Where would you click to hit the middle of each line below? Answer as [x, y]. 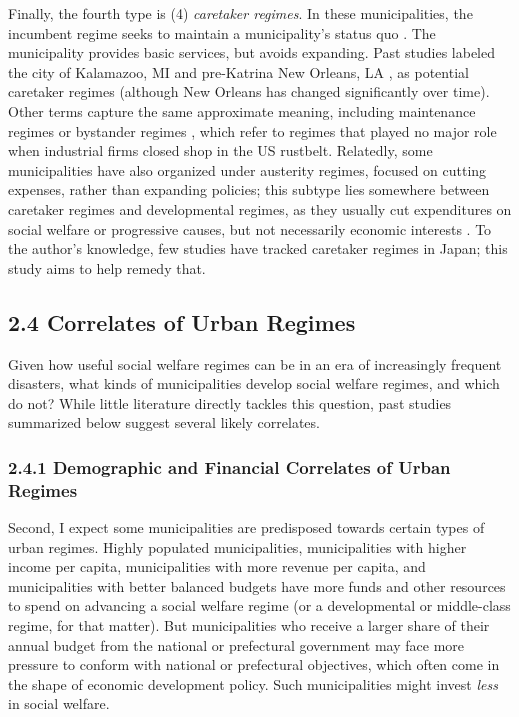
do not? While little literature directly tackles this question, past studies [230, 402]
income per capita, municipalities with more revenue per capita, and [217, 566]
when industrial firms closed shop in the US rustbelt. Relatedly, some [220, 150]
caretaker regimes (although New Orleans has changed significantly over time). [249, 91]
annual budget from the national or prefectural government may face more [236, 644]
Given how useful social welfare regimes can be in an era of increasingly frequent [255, 363]
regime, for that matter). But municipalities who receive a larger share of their [249, 625]
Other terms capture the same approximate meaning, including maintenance [242, 110]
